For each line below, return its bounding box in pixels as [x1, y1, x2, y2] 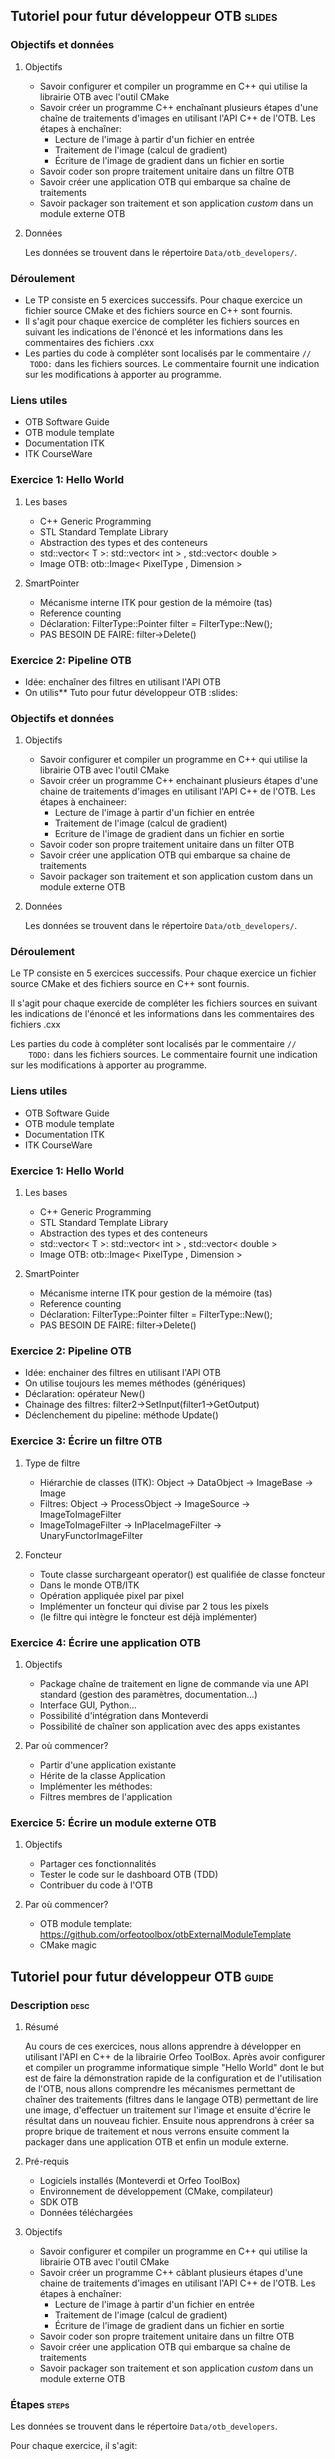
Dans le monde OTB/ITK [39, 1579, 140, 1591]
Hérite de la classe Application [39, 1769, 166, 1781]
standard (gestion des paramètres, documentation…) [39, 1688, 258, 1700]
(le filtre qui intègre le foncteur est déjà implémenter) [39, 1610, 258, 1623]
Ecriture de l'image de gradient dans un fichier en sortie [54, 828, 285, 840]
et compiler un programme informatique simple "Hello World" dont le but [24, 2061, 325, 2073]
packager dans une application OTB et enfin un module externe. [24, 2135, 290, 2148]
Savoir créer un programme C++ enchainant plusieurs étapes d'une [39, 775, 319, 787]
